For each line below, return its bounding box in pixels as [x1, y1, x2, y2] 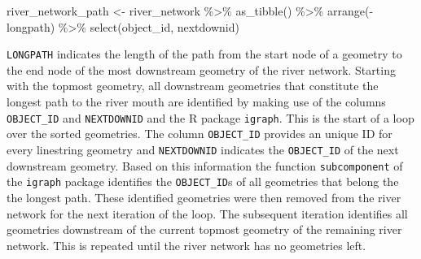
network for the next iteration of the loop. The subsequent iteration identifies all [7, 205, 408, 222]
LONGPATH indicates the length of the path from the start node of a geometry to [7, 45, 402, 63]
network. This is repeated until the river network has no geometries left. [7, 236, 366, 253]
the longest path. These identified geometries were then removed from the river [7, 188, 401, 205]
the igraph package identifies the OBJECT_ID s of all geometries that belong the [7, 173, 399, 190]
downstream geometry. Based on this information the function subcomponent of [7, 157, 403, 174]
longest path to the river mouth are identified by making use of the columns [7, 93, 386, 110]
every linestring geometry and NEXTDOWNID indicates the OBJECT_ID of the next [7, 140, 399, 158]
